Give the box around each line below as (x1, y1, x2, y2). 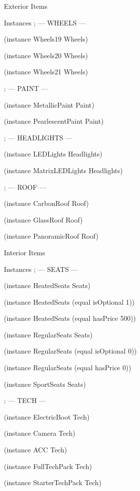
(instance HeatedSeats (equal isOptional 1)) (4, 296, 135, 307)
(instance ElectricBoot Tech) (4, 411, 90, 422)
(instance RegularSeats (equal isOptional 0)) (4, 346, 137, 356)
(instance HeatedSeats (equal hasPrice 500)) (4, 313, 136, 323)
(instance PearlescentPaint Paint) (4, 116, 104, 126)
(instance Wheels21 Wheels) (4, 67, 88, 77)
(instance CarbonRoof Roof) (4, 198, 89, 208)
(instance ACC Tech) (4, 445, 67, 455)
